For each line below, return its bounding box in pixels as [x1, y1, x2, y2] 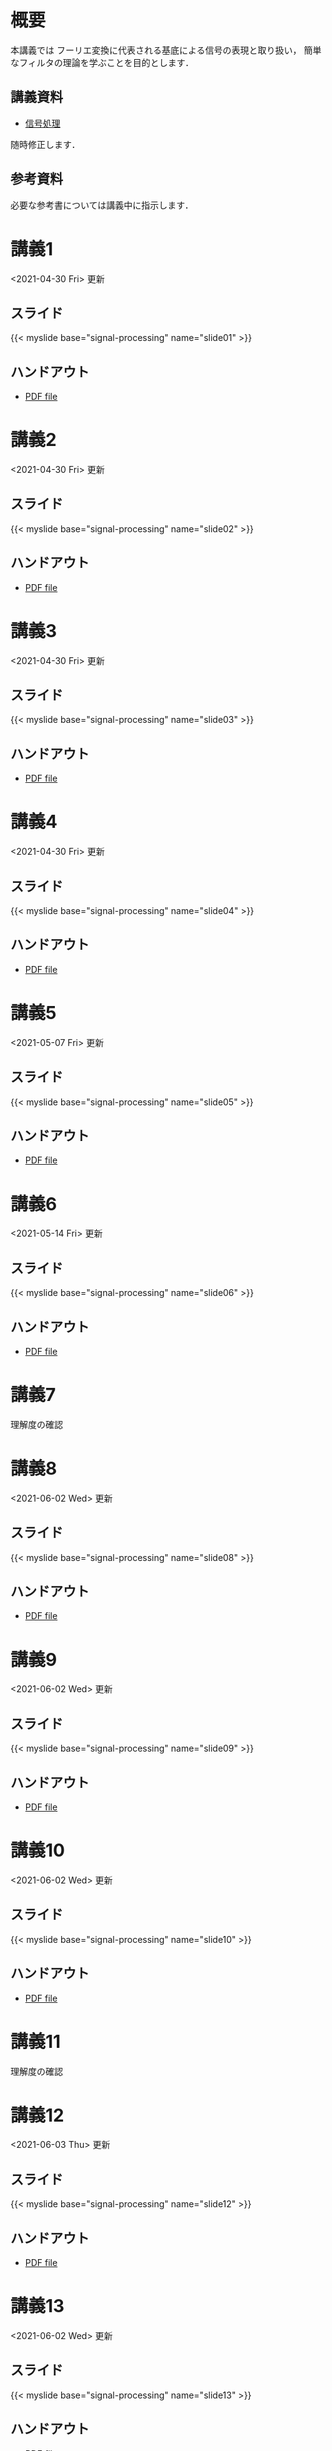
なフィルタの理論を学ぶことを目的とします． [10, 56, 195, 68]
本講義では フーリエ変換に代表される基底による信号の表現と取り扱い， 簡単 [10, 44, 322, 56]
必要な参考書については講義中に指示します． [10, 199, 194, 211]
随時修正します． [10, 138, 81, 150]
